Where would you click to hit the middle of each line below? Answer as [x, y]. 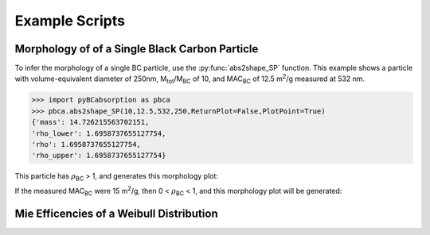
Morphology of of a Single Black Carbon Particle [137, 49]
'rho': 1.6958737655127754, [86, 144]
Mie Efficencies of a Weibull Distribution [116, 213]
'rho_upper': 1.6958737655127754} [99, 156]
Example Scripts [70, 21]
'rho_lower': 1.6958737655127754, [99, 133]
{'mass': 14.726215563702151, [90, 122]
